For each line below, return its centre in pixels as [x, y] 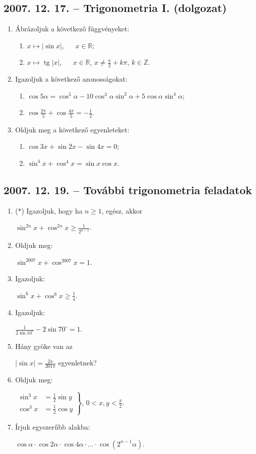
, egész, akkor [122, 210]
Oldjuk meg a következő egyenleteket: [72, 129]
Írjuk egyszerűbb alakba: [53, 426]
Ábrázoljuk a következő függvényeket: [72, 29]
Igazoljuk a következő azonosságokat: [71, 79]
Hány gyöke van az [44, 346]
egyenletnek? [77, 363]
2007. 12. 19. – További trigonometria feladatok [128, 189]
